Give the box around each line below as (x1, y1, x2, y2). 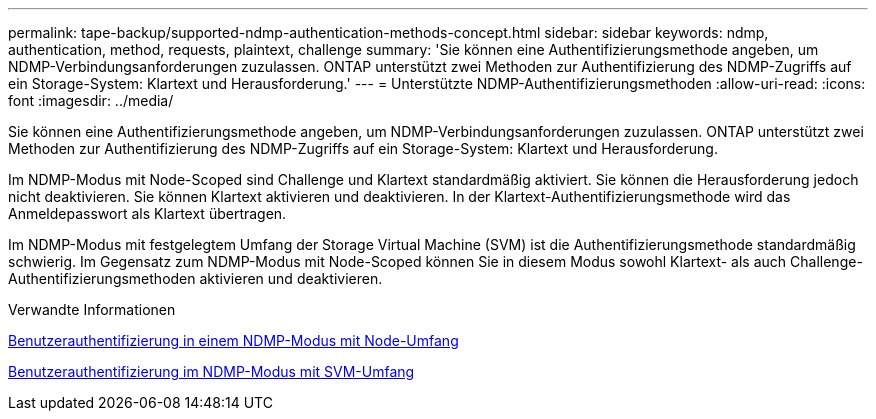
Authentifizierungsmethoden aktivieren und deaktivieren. (8, 270, 383, 287)
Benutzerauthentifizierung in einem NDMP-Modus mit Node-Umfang (8, 332, 459, 349)
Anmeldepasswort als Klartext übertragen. (8, 205, 287, 222)
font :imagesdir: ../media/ (8, 92, 174, 109)
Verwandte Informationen (8, 301, 176, 318)
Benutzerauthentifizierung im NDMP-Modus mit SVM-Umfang (8, 363, 415, 380)
